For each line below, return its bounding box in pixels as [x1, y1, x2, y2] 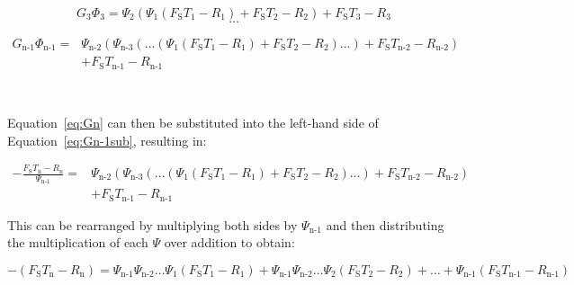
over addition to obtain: [164, 233, 295, 252]
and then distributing [326, 215, 444, 234]
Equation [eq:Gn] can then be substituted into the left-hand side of [7, 113, 379, 132]
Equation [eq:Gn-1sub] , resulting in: [7, 130, 207, 149]
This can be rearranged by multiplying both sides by [7, 215, 298, 234]
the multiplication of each [7, 233, 148, 252]
